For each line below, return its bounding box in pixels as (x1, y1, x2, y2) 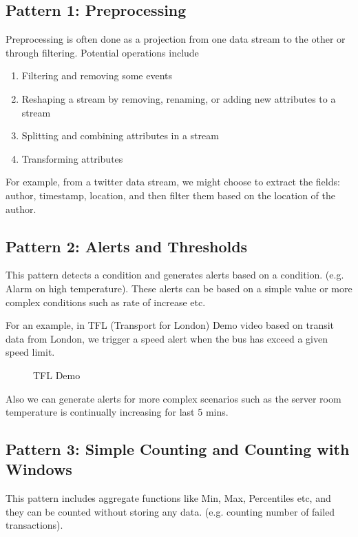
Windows (6, 458, 72, 480)
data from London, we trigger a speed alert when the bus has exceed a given (6, 331, 328, 345)
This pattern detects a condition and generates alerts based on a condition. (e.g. (6, 267, 344, 282)
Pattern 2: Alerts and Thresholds (6, 235, 248, 256)
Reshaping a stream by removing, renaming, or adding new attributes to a (21, 91, 336, 105)
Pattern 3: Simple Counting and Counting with (6, 438, 350, 460)
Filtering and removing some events (21, 68, 172, 83)
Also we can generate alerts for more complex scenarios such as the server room (6, 391, 341, 405)
